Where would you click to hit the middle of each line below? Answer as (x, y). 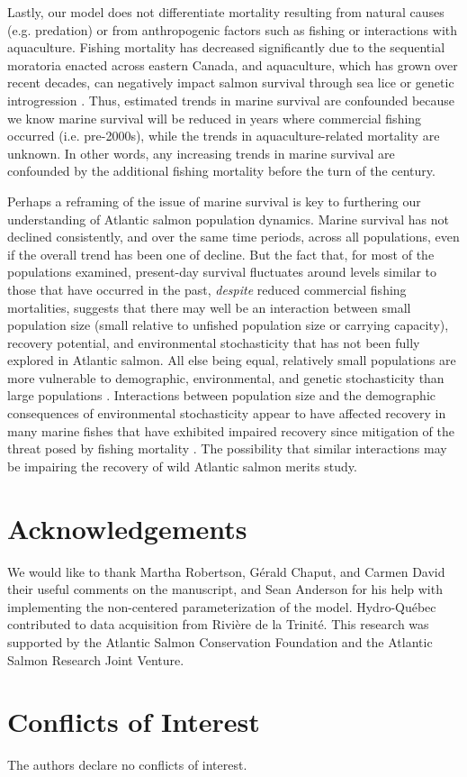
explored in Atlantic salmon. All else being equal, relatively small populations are (232, 360)
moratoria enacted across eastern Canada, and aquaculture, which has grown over (233, 64)
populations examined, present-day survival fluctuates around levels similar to (222, 272)
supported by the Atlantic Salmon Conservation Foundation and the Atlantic (220, 641)
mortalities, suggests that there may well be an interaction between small (209, 307)
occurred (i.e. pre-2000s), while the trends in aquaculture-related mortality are (224, 136)
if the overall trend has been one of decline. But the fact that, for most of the (221, 254)
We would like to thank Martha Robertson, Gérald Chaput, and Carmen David (226, 571)
